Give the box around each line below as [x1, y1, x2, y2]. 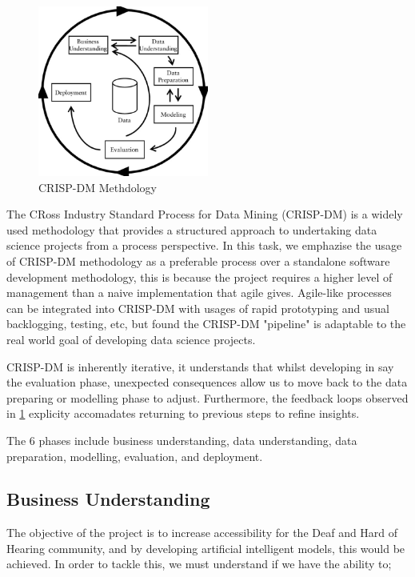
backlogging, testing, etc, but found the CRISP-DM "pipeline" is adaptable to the [6, 315, 406, 332]
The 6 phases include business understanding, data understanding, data [6, 431, 357, 448]
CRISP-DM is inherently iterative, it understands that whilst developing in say [6, 358, 394, 375]
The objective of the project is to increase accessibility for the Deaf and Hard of [6, 524, 398, 541]
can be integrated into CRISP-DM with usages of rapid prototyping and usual [6, 299, 389, 316]
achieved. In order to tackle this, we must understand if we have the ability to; [6, 555, 392, 572]
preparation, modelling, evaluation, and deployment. [6, 447, 263, 464]
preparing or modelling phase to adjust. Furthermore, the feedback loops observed [6, 389, 409, 406]
